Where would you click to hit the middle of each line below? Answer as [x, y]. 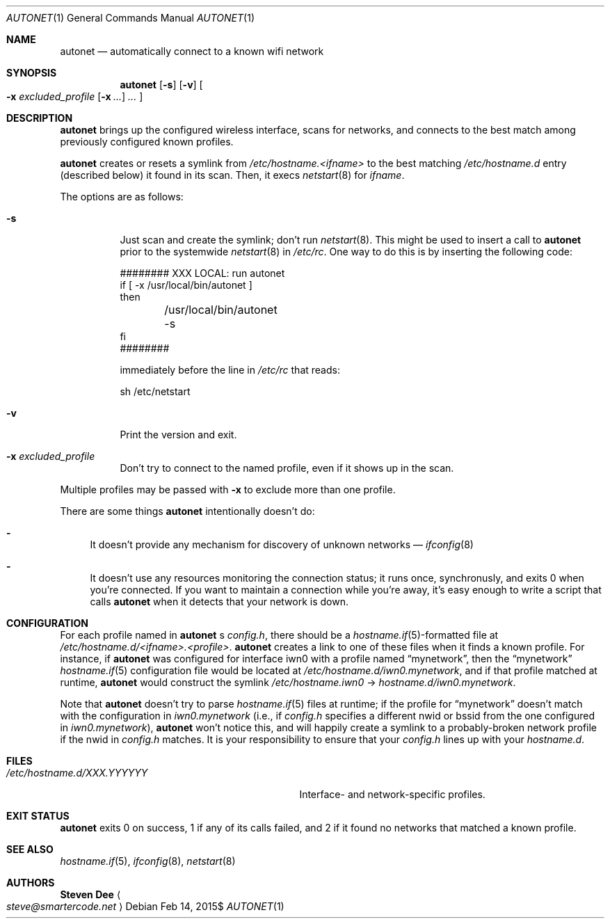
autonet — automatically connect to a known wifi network [192, 51]
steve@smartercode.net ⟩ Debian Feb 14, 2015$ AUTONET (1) [145, 906]
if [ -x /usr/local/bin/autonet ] [186, 285]
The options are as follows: [122, 197]
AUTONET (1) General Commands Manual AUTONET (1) [131, 18]
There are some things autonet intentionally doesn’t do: [187, 511]
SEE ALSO [30, 849]
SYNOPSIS [32, 73]
